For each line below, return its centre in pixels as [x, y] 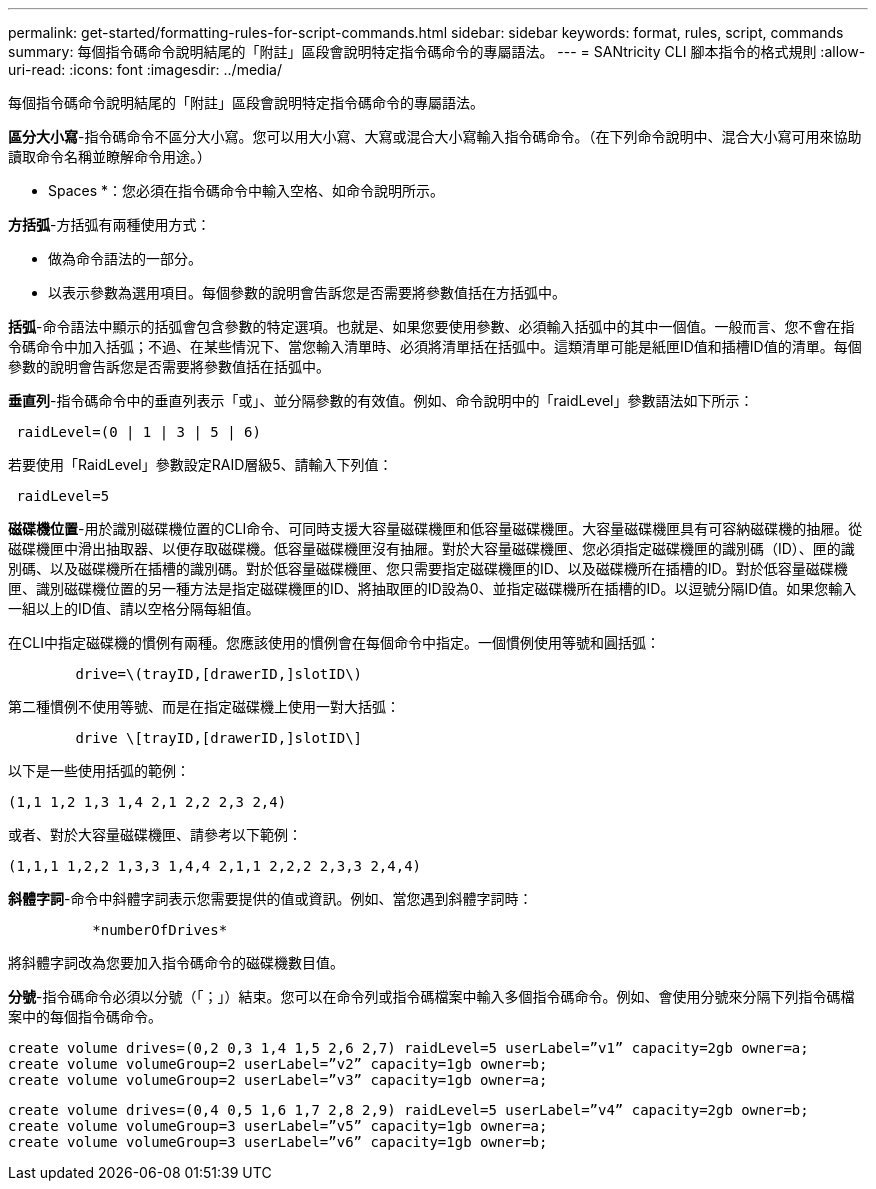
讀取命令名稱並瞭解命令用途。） [109, 156]
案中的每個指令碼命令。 [85, 1016]
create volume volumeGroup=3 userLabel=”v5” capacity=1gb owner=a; [278, 1126]
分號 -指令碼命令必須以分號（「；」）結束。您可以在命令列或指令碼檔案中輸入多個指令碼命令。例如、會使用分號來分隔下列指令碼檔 [431, 996]
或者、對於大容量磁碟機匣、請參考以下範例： [155, 834]
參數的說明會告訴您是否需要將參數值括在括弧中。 [169, 366]
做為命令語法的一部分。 [125, 258]
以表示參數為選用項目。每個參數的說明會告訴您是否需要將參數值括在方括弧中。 [307, 292]
